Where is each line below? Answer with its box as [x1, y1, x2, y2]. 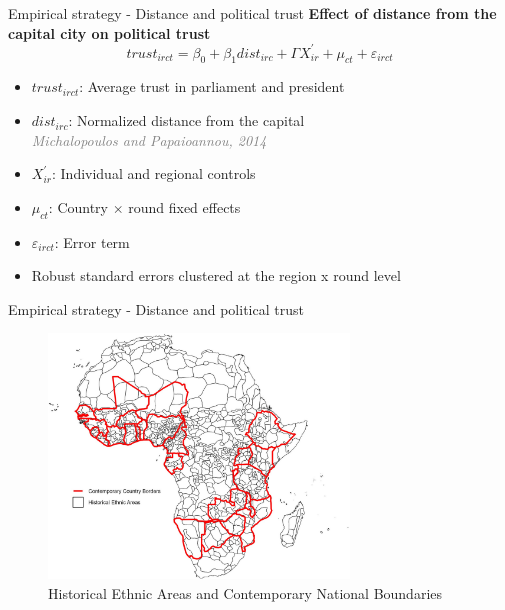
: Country [48, 196, 108, 217]
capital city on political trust [8, 22, 211, 43]
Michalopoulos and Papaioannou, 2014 [31, 129, 267, 150]
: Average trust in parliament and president [79, 76, 345, 97]
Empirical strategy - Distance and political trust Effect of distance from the [8, 3, 497, 23]
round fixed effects [128, 196, 241, 217]
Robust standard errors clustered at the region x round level [31, 265, 401, 286]
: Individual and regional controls [51, 163, 256, 184]
